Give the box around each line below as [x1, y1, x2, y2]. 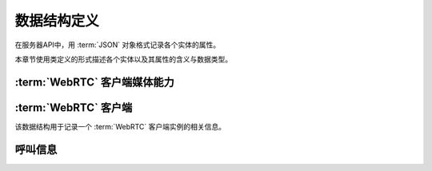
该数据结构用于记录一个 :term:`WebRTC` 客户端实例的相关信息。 [14, 121, 226, 131]
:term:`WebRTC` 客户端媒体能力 [14, 75, 175, 89]
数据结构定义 [14, 12, 100, 30]
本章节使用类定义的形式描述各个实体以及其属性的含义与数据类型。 [14, 54, 232, 64]
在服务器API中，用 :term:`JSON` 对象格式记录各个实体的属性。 [14, 40, 220, 50]
